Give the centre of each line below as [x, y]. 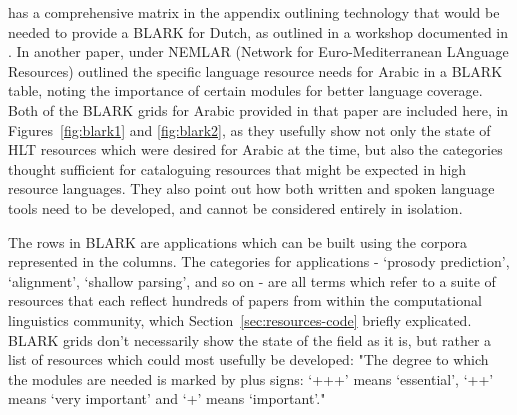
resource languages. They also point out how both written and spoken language [251, 188]
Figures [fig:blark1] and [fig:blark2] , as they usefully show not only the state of [249, 129]
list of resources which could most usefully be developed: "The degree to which [248, 359]
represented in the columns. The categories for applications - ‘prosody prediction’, [259, 261]
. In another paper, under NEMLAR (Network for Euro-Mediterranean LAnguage [258, 51]
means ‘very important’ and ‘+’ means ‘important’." [167, 398]
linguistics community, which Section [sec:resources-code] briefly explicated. [240, 319]
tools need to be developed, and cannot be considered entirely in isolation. [235, 207]
